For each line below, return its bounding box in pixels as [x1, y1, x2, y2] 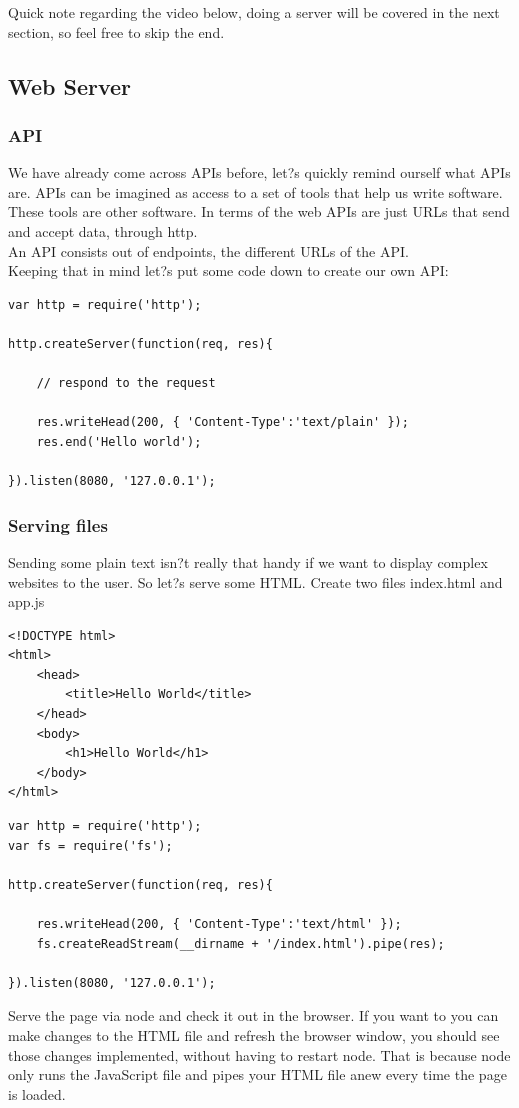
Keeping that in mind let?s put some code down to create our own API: [8, 260, 449, 281]
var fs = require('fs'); [8, 838, 173, 853]
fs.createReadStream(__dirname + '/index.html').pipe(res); [36, 936, 445, 951]
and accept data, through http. [8, 220, 198, 241]
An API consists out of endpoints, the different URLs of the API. [8, 240, 409, 261]
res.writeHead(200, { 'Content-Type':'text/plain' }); [36, 415, 409, 430]
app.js [8, 591, 45, 612]
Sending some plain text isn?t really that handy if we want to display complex [8, 551, 488, 572]
